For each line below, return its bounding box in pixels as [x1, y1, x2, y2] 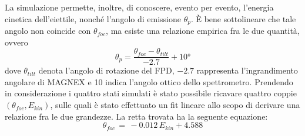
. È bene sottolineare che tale [190, 12, 296, 25]
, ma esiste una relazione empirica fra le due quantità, [106, 25, 300, 37]
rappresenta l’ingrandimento [196, 64, 298, 76]
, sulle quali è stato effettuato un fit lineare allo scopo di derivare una [50, 99, 300, 111]
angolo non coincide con [5, 25, 91, 37]
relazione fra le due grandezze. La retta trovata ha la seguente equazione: [5, 110, 268, 122]
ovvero [5, 36, 28, 48]
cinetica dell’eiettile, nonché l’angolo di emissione [5, 12, 181, 25]
